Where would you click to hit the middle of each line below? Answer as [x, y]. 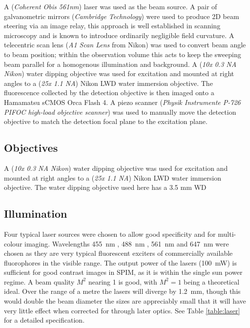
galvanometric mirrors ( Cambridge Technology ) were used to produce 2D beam [122, 16]
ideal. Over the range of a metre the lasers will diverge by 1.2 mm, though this [122, 291]
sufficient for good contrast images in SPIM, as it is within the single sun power [123, 272]
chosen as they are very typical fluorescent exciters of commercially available [118, 253]
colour [13, 243]
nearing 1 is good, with [123, 281]
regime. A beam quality [39, 281]
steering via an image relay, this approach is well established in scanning [112, 26]
